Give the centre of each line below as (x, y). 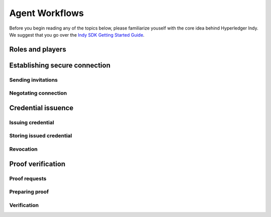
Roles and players (38, 49)
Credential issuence (41, 108)
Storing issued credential (41, 136)
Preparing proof (29, 192)
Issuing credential (32, 122)
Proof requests (28, 178)
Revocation (23, 149)
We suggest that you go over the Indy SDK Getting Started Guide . (77, 35)
